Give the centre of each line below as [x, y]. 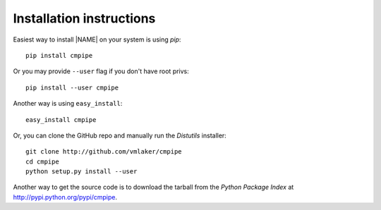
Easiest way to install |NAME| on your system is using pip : [97, 39]
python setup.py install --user [81, 172]
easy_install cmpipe [61, 119]
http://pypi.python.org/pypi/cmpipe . [65, 197]
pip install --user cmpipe [72, 87]
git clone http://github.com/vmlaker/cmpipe [104, 152]
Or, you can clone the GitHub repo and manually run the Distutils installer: [120, 135]
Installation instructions [84, 18]
